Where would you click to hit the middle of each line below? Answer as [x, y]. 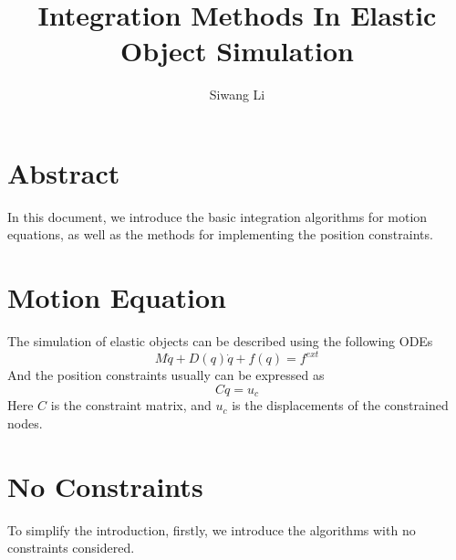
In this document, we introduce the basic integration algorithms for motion [218, 216]
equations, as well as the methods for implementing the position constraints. [220, 234]
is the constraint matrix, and [131, 405]
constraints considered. [71, 548]
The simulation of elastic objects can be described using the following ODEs [220, 341]
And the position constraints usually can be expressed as [166, 375]
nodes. [25, 423]
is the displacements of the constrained [340, 405]
